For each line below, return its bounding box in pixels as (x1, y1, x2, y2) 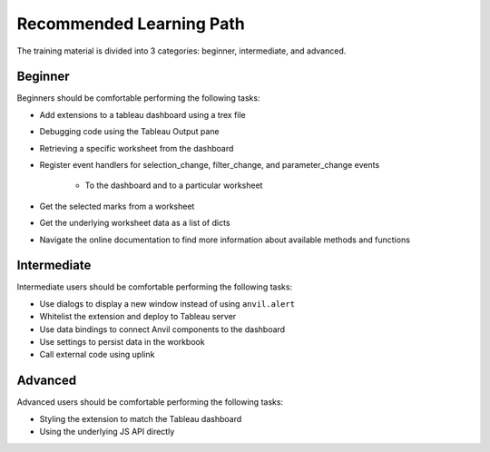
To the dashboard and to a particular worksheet (84, 180, 263, 191)
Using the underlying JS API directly (39, 427, 175, 437)
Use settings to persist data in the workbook (39, 337, 205, 348)
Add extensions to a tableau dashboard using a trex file (39, 109, 247, 120)
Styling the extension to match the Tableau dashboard (39, 413, 242, 424)
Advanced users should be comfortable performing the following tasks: (16, 397, 284, 408)
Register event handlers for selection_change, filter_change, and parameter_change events (39, 160, 380, 171)
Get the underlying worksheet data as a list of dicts (39, 218, 230, 229)
